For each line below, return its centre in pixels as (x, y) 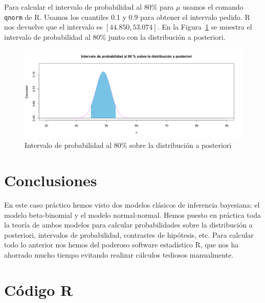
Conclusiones (51, 180)
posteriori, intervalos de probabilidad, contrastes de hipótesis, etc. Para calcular (129, 234)
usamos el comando (213, 7)
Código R (39, 289)
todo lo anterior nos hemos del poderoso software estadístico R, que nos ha (122, 245)
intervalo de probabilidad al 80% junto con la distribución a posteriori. (115, 36)
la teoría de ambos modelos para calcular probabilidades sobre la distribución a (128, 225)
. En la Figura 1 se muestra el (205, 27)
